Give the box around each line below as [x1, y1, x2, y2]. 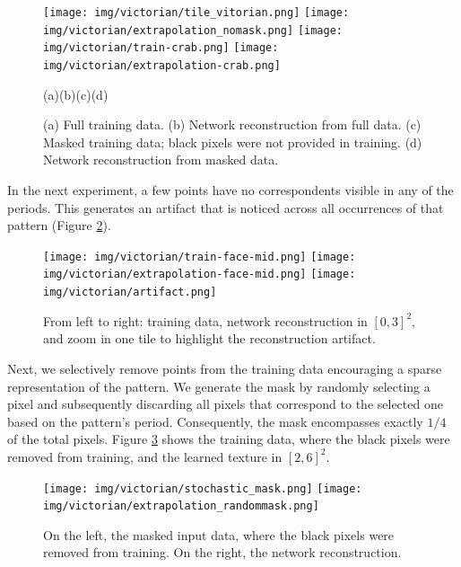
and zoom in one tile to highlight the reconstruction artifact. [43, 329, 376, 348]
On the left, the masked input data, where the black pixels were [43, 525, 395, 544]
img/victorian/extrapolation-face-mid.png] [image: [43, 268, 356, 281]
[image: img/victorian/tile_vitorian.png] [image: [43, 6, 350, 19]
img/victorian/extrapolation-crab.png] [43, 58, 281, 72]
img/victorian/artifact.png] [43, 286, 217, 299]
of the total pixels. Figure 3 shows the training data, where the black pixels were [7, 430, 450, 448]
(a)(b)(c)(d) [43, 84, 109, 103]
